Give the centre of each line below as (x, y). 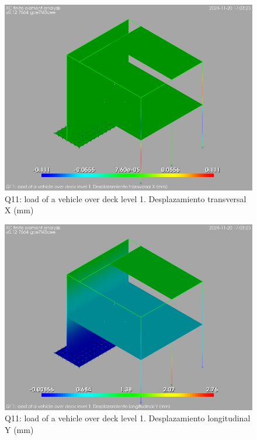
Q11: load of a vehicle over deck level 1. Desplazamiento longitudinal (128, 418)
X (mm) (19, 210)
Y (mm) (19, 429)
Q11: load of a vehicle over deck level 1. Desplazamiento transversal (126, 198)
